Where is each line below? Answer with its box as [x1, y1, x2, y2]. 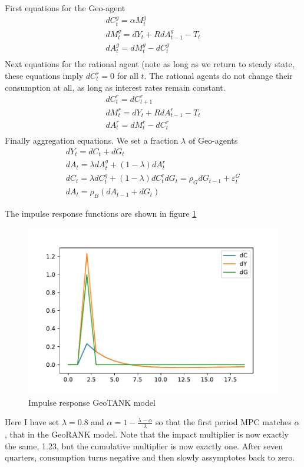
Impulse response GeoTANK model [28, 396, 156, 408]
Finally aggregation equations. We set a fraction [5, 134, 179, 147]
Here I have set [5, 416, 60, 428]
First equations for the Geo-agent [5, 2, 125, 14]
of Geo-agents [188, 134, 238, 147]
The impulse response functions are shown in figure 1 [5, 207, 197, 219]
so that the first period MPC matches [156, 416, 292, 428]
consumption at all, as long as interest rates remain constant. [5, 81, 226, 93]
